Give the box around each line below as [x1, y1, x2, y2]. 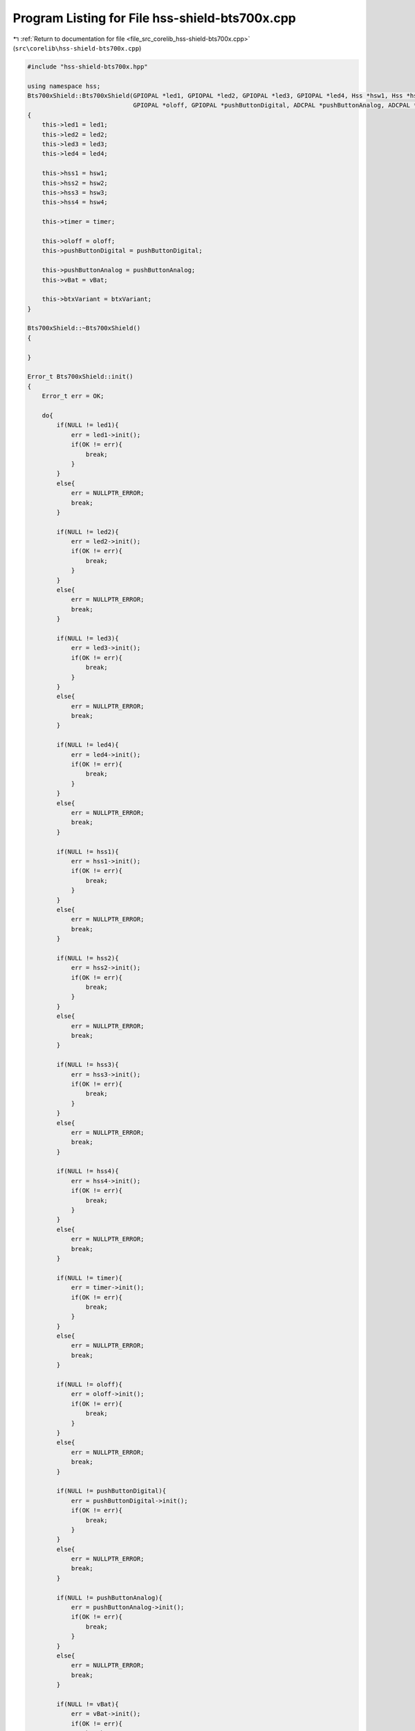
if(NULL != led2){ [56, 528, 119, 536]
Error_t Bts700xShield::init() [27, 373, 134, 381]
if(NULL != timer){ [56, 1274, 122, 1282]
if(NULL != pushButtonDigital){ [56, 1487, 166, 1495]
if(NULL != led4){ [56, 741, 119, 749]
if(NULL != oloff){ [56, 1381, 122, 1388]
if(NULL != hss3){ [56, 1061, 119, 1069]
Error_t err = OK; [41, 392, 104, 400]
